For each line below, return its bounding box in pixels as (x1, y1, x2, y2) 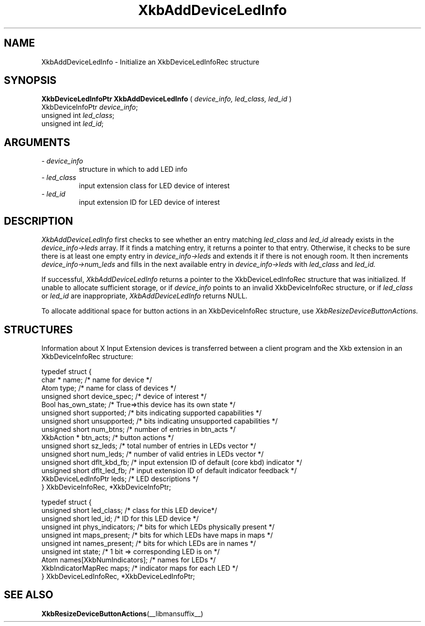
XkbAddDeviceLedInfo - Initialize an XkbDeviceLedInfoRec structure (41, 57, 260, 66)
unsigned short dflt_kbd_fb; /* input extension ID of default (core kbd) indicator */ (41, 458, 302, 466)
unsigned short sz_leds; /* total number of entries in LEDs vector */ (41, 441, 256, 450)
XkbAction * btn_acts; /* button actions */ (41, 433, 174, 442)
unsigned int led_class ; (41, 111, 114, 120)
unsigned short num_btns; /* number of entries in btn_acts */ (41, 425, 236, 433)
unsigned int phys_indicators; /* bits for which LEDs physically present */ (41, 522, 275, 531)
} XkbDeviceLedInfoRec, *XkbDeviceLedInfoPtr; (41, 572, 195, 580)
